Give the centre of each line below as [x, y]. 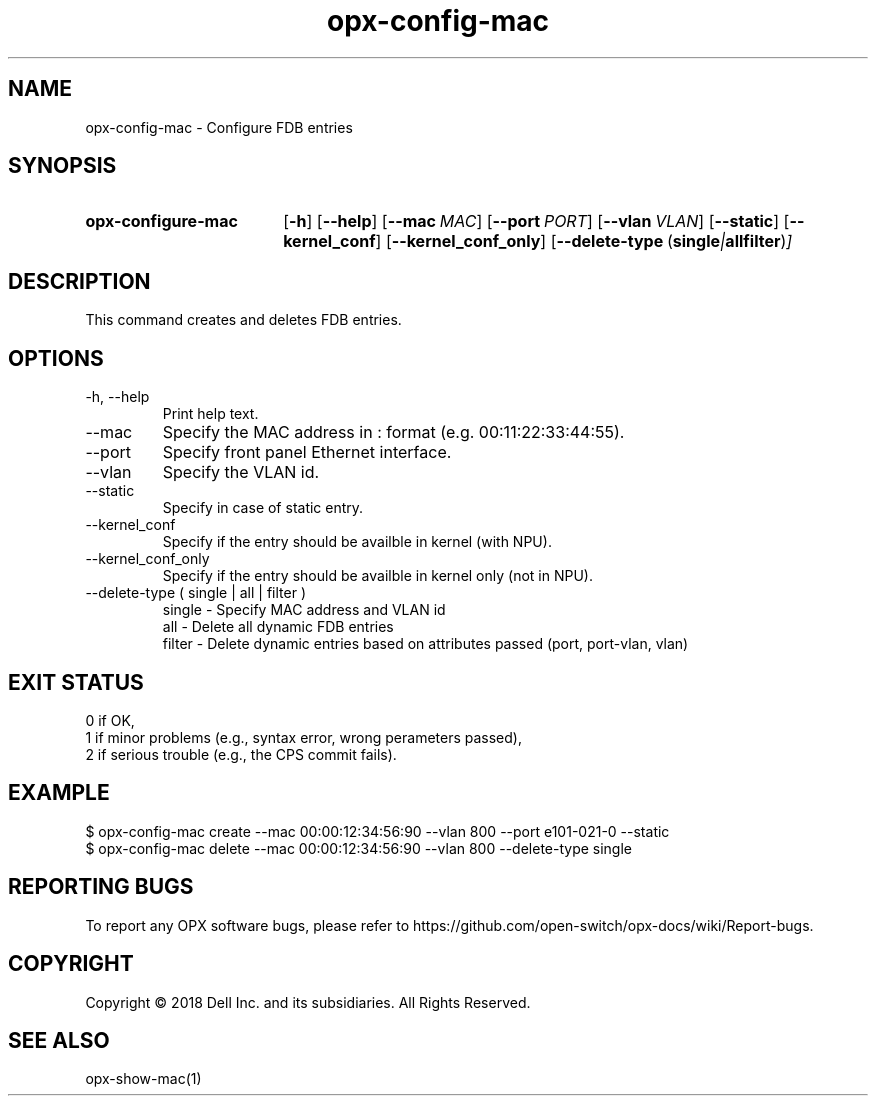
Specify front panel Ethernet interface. [307, 452]
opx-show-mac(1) [143, 1079]
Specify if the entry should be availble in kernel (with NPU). [357, 542]
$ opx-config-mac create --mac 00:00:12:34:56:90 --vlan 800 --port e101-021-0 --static [377, 831]
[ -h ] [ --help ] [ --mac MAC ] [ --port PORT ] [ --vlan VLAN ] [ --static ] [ [536, 221]
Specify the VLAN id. [241, 472]
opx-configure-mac [161, 221]
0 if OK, [110, 720]
